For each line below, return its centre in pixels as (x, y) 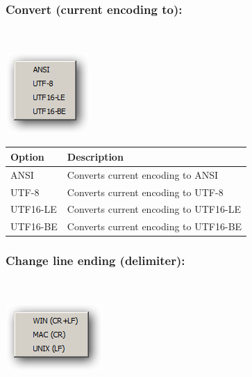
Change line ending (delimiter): (95, 260)
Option (27, 156)
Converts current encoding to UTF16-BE (154, 226)
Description (95, 156)
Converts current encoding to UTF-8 (145, 192)
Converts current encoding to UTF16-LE (154, 209)
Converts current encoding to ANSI (143, 174)
